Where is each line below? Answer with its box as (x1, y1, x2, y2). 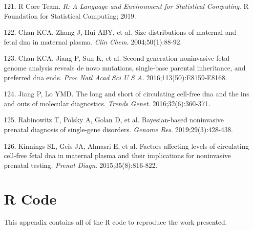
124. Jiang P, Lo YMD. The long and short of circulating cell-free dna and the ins (4, 89, 249, 99)
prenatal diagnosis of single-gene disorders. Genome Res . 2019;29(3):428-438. (4, 124, 233, 134)
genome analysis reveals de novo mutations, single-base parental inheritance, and (4, 62, 246, 72)
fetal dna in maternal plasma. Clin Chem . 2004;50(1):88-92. (4, 36, 182, 46)
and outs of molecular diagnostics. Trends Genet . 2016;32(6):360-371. (4, 98, 211, 108)
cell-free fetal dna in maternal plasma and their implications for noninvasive (4, 150, 231, 161)
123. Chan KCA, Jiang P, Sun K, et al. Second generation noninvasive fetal (4, 53, 230, 63)
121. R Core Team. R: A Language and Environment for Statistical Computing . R (4, 1, 249, 11)
